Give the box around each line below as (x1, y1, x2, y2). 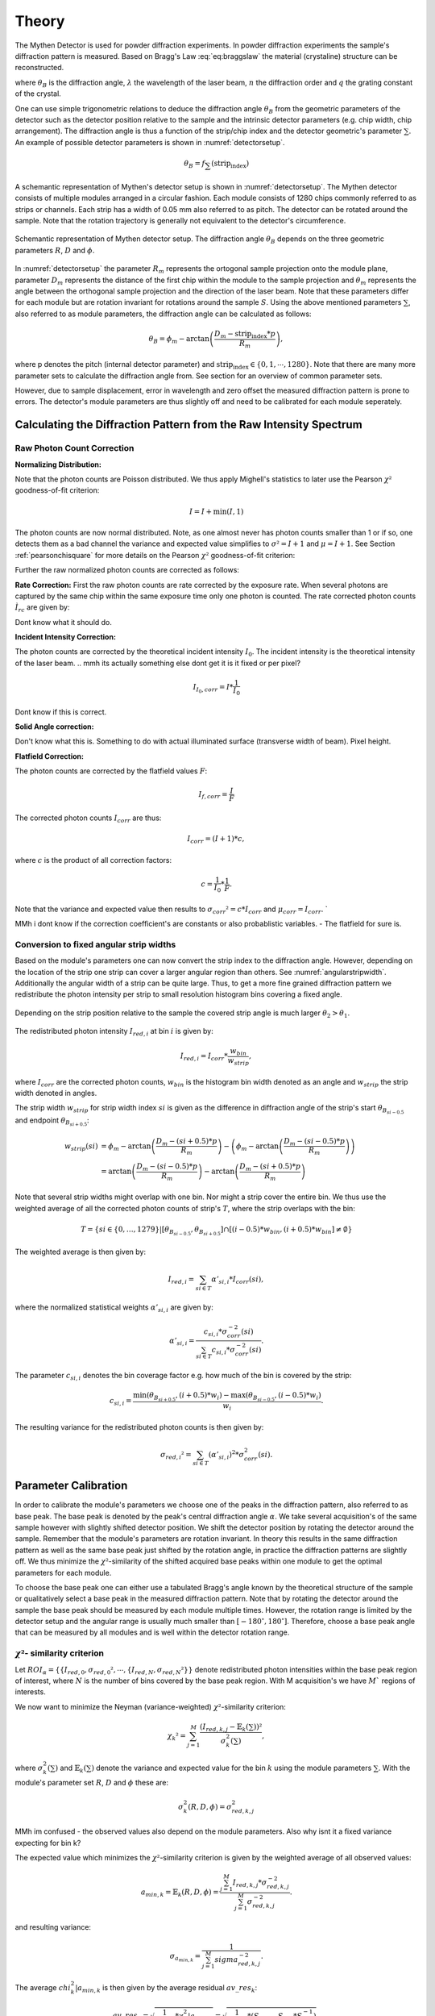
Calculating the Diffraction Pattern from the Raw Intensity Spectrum (14, 418, 362, 431)
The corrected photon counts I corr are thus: (14, 813, 162, 824)
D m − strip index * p (213, 329, 276, 340)
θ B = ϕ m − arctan (148, 335, 209, 345)
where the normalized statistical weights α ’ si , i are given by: (14, 1302, 213, 1314)
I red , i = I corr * (180, 1052, 229, 1063)
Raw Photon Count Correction (14, 443, 135, 454)
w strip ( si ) (64, 1141, 98, 1152)
